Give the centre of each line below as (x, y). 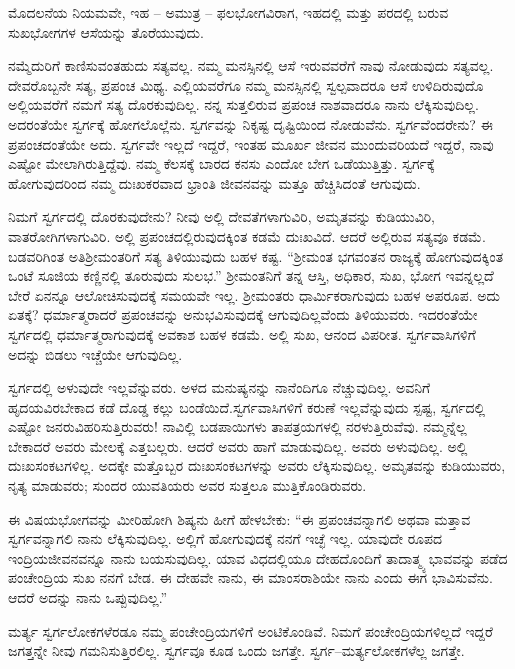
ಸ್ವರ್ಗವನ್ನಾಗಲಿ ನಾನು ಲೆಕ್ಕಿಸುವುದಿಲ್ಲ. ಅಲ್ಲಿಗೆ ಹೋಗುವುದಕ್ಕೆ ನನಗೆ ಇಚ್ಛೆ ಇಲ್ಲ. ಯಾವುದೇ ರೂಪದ (225, 538)
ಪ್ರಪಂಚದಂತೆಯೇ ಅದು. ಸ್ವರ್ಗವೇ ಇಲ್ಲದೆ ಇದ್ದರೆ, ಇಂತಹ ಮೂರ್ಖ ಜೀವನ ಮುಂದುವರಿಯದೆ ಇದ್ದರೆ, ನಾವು (251, 143)
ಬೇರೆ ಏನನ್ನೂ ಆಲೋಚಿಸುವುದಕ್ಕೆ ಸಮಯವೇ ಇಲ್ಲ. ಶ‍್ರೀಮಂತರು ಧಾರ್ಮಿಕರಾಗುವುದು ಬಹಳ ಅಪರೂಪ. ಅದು (254, 294)
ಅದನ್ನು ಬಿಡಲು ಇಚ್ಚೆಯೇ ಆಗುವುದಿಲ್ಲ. (95, 353)
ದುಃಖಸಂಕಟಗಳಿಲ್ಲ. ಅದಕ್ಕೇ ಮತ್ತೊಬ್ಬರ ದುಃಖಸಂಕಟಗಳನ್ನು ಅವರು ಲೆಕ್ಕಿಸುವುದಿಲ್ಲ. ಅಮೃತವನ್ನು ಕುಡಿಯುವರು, (257, 465)
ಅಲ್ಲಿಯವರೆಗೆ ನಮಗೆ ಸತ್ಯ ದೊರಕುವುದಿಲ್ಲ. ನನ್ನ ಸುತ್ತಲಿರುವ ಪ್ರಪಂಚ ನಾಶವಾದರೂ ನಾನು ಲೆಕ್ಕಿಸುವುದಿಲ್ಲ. (243, 104)
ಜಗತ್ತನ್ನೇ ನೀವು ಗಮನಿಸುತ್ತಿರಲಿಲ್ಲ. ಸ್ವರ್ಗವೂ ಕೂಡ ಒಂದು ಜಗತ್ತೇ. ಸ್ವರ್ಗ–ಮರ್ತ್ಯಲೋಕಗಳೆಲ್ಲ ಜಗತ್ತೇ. (236, 650)
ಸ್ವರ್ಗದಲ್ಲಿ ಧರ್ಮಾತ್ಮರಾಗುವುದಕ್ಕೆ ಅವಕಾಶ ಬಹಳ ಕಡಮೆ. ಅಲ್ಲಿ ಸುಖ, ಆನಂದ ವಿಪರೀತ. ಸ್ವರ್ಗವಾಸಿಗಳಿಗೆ (242, 333)
